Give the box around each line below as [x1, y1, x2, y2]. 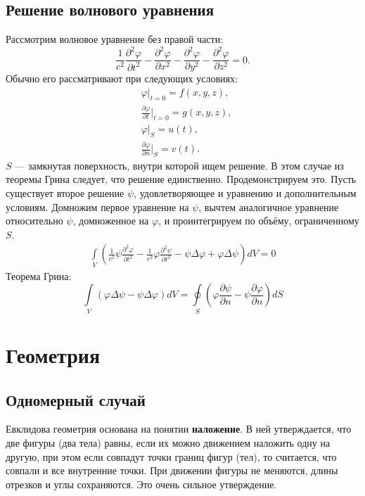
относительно [6, 213, 63, 228]
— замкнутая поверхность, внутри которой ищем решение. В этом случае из [15, 158, 344, 172]
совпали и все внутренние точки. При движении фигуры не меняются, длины [6, 463, 338, 478]
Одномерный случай [6, 388, 146, 410]
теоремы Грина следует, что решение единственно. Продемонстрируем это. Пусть [6, 172, 357, 186]
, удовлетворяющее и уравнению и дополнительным [134, 186, 357, 201]
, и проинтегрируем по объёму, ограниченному [158, 213, 359, 228]
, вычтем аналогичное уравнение [198, 199, 339, 214]
